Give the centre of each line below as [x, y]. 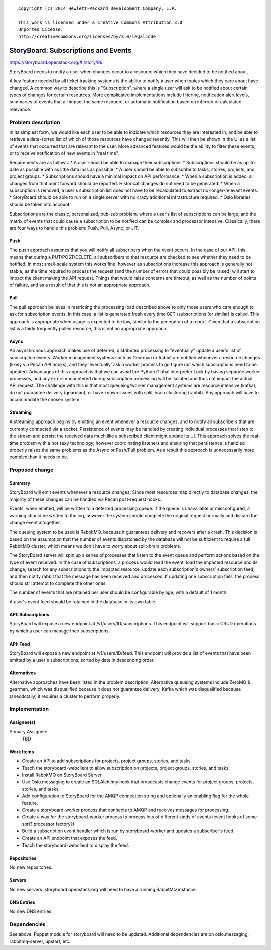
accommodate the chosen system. [45, 400]
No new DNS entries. [31, 911]
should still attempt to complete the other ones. [58, 583]
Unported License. [41, 29]
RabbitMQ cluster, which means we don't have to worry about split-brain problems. [95, 546]
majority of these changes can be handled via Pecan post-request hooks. [85, 499]
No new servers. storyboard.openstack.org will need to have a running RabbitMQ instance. [103, 889]
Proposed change [31, 470]
